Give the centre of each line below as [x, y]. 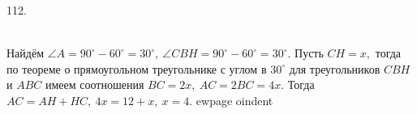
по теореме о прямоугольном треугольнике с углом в [137, 68]
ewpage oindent [234, 100]
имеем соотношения [95, 84]
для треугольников [335, 68]
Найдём [26, 53]
